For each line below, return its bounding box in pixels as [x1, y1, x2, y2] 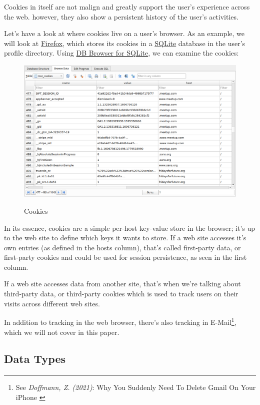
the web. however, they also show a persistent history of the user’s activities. [4, 11, 238, 22]
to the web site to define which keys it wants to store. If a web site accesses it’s [4, 232, 246, 243]
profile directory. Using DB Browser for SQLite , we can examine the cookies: [4, 48, 239, 58]
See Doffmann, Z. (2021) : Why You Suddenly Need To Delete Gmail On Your [15, 382, 256, 392]
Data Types [4, 351, 65, 366]
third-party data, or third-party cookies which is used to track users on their [4, 288, 238, 299]
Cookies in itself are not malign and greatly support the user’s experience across [4, 2, 250, 12]
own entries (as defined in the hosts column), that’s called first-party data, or [4, 242, 241, 252]
